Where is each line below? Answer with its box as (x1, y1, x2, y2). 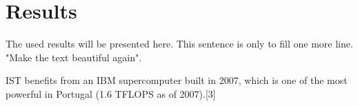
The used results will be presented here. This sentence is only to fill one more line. (6, 36, 353, 51)
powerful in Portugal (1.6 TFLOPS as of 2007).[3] (6, 86, 216, 100)
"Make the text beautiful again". (6, 50, 142, 64)
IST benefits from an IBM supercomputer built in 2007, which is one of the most (6, 73, 348, 87)
